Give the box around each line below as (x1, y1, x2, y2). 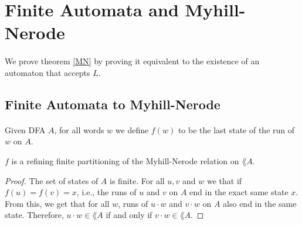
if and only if (106, 209, 152, 221)
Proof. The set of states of (5, 174, 99, 186)
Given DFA (5, 123, 46, 136)
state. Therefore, (5, 209, 64, 221)
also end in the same (223, 197, 297, 209)
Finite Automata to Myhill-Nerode (5, 95, 220, 113)
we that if (206, 174, 242, 186)
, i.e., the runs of (76, 186, 137, 198)
